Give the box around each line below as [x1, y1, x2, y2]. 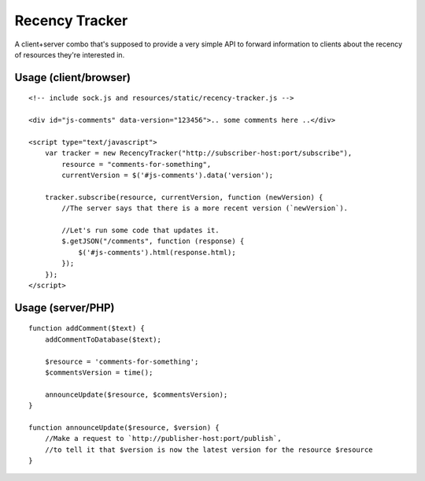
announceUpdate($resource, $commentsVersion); [44, 390, 228, 399]
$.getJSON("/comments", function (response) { [61, 237, 245, 246]
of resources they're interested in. [14, 50, 125, 59]
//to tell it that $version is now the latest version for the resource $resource [44, 445, 373, 454]
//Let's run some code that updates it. [61, 226, 220, 235]
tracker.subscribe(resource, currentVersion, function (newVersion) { [44, 193, 323, 202]
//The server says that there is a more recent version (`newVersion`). [61, 204, 349, 213]
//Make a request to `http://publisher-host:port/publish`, [44, 434, 283, 443]
